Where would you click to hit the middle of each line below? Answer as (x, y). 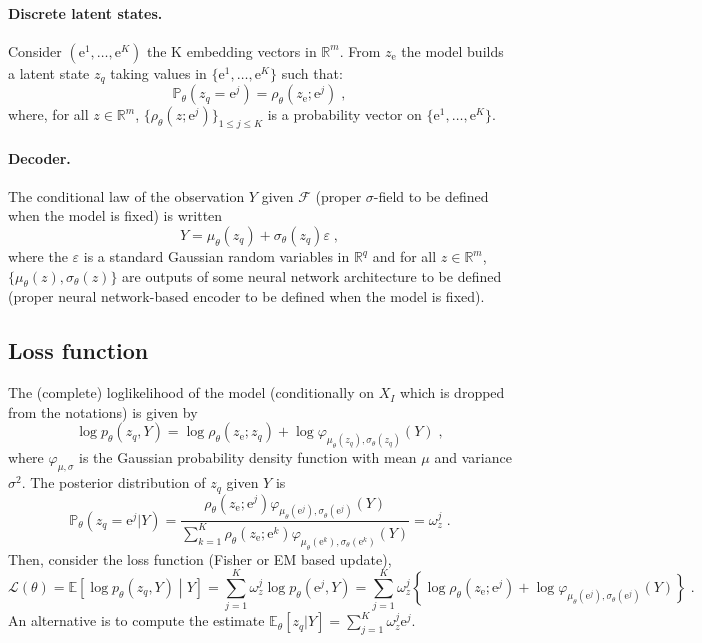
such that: (312, 72)
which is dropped (452, 392)
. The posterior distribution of (113, 482)
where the (38, 256)
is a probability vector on (344, 114)
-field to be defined (431, 195)
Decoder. (39, 157)
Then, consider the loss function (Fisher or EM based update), (200, 558)
